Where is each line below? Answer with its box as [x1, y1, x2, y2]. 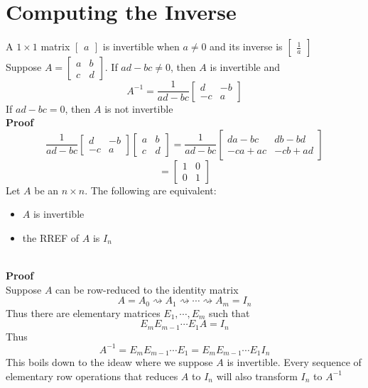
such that [209, 305, 250, 320]
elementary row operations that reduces [6, 368, 178, 383]
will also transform [216, 368, 298, 383]
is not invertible [104, 101, 173, 116]
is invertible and [210, 60, 281, 74]
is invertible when [102, 39, 180, 54]
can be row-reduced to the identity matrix [55, 282, 239, 296]
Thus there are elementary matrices [6, 305, 161, 320]
